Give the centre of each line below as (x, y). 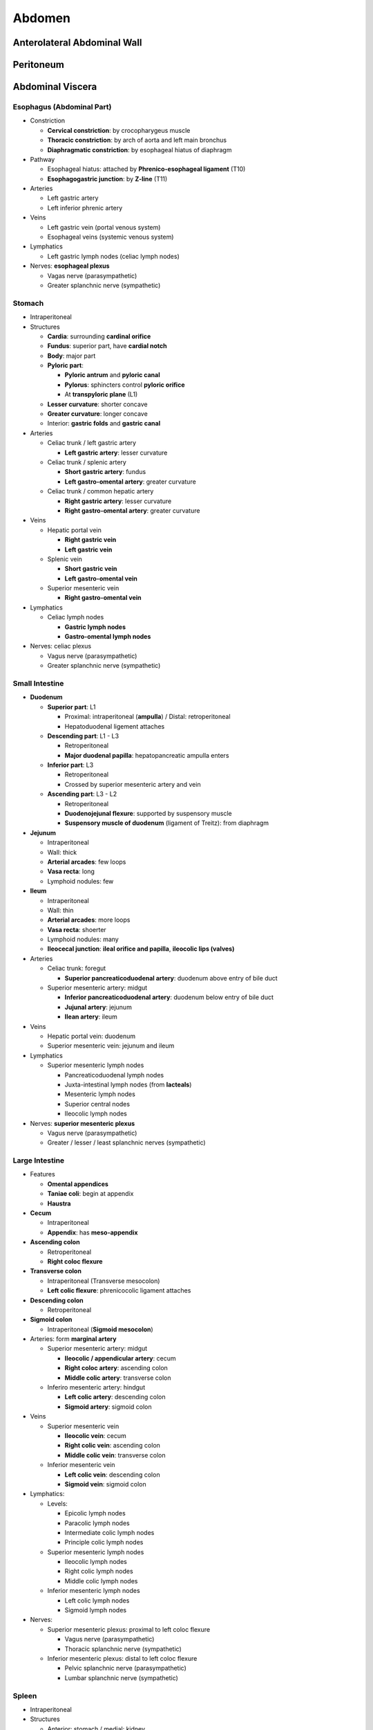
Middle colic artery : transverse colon (118, 1378)
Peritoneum (39, 65)
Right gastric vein (90, 540)
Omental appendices (78, 1184)
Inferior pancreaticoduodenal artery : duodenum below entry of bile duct (169, 997)
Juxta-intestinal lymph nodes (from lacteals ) (128, 1084)
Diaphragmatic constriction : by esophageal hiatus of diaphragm (140, 149)
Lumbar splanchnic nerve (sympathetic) (122, 1677)
